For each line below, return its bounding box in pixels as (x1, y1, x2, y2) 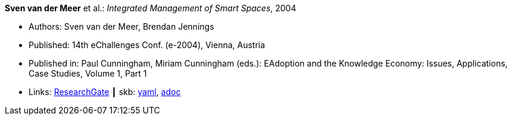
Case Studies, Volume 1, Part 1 (29, 68, 147, 78)
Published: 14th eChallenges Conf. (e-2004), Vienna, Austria (29, 40, 266, 50)
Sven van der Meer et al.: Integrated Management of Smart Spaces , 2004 (5, 3, 296, 13)
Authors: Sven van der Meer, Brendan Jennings (29, 21, 214, 31)
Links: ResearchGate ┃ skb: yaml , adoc (29, 87, 181, 97)
